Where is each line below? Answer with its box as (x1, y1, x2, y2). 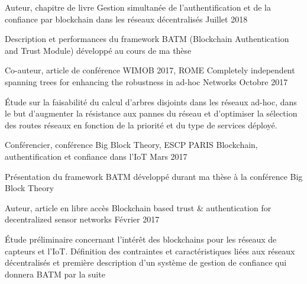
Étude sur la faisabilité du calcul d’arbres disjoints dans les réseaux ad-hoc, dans (5, 95, 297, 108)
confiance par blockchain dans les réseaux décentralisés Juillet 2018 (5, 12, 248, 25)
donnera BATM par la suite (5, 267, 105, 280)
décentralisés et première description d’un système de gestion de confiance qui (5, 256, 287, 269)
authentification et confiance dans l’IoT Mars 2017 (5, 150, 188, 162)
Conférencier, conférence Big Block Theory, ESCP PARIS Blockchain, (5, 138, 258, 151)
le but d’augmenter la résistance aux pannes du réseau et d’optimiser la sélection (5, 107, 298, 120)
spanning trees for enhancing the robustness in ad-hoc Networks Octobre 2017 (5, 75, 288, 88)
